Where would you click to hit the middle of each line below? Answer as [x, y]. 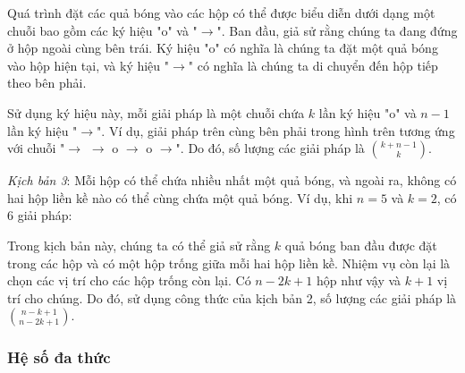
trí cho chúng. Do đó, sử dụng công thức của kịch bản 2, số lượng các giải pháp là [232, 297]
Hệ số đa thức [59, 357]
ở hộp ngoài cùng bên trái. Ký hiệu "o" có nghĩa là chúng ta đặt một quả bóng [223, 48]
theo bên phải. [47, 83]
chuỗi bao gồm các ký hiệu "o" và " [102, 30]
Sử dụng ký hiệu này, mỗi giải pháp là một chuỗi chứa [156, 112]
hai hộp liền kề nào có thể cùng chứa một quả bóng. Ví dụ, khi [180, 197]
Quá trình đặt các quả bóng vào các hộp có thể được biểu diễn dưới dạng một [221, 13]
